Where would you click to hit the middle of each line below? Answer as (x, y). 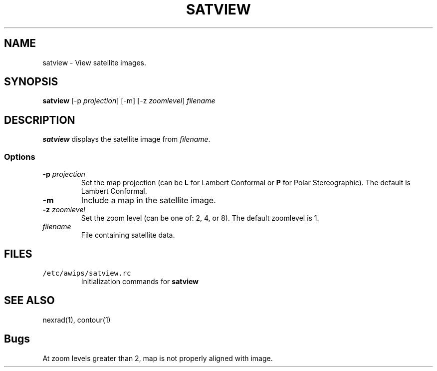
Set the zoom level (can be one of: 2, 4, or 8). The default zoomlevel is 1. (200, 218)
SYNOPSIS (31, 82)
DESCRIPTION (40, 120)
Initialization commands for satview (140, 281)
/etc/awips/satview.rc (87, 273)
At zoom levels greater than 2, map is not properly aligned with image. (158, 358)
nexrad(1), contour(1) (77, 320)
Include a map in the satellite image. (148, 200)
